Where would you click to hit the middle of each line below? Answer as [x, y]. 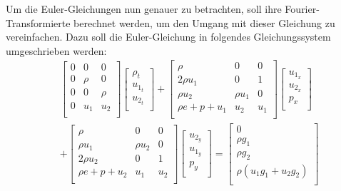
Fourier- [302, 9]
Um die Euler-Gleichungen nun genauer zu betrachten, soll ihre [144, 9]
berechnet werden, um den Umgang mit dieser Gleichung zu [204, 22]
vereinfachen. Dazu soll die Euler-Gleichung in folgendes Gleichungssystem [168, 37]
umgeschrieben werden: [56, 50]
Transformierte [38, 22]
